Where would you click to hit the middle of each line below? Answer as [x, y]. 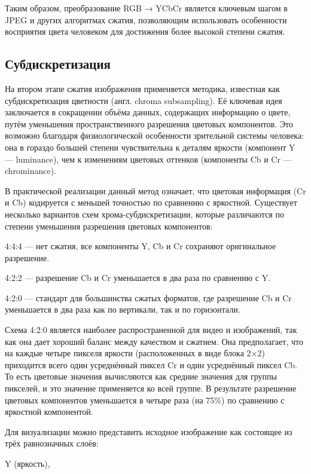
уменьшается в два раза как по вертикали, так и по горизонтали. [123, 309]
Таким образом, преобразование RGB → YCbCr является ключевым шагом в [146, 8]
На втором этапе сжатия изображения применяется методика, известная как [142, 88]
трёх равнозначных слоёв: [52, 443]
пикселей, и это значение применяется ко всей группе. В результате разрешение [151, 388]
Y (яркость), [28, 464]
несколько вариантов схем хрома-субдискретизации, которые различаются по [144, 214]
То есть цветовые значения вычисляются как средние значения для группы [141, 376]
